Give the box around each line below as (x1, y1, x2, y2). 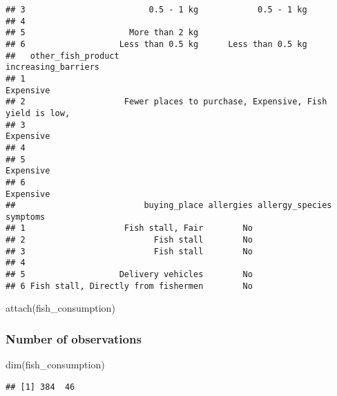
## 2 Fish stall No (6, 235, 253, 245)
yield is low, (6, 108, 70, 118)
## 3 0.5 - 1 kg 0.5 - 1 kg (6, 5, 307, 15)
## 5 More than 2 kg (6, 28, 199, 38)
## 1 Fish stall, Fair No (6, 223, 253, 234)
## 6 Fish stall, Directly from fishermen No (6, 281, 253, 291)
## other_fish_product (6, 50, 119, 61)
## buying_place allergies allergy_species (6, 200, 332, 211)
